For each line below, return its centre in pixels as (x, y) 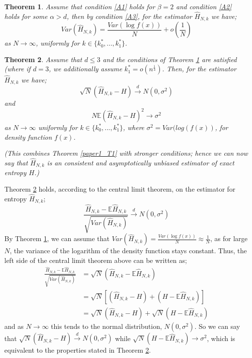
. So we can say (217, 326)
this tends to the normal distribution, (107, 326)
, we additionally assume (85, 69)
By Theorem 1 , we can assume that (57, 238)
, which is (221, 338)
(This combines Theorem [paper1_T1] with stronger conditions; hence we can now (126, 153)
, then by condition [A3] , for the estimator (129, 16)
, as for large (229, 238)
